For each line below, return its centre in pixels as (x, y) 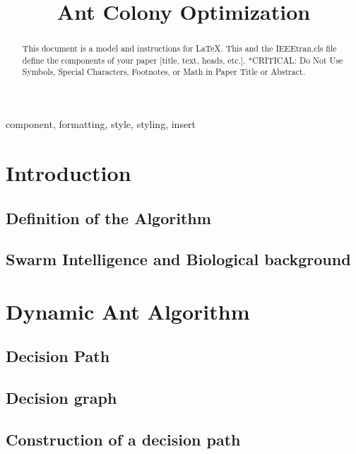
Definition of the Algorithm (108, 217)
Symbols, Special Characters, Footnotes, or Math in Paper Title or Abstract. (164, 72)
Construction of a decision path (123, 439)
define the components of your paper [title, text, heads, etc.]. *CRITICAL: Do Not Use (183, 60)
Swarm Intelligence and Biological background (178, 259)
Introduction (69, 172)
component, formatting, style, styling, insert (101, 124)
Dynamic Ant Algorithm (128, 311)
